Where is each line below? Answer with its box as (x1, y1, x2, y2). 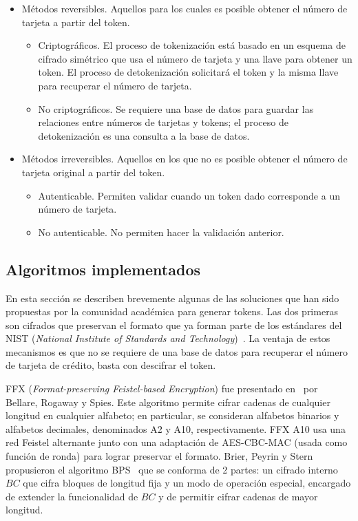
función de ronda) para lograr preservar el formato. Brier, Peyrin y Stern (6, 449, 313, 463)
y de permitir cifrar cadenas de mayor (158, 489, 318, 503)
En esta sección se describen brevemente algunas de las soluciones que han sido (6, 290, 339, 305)
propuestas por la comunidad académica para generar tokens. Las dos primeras (6, 304, 339, 319)
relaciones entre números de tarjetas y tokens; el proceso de (38, 115, 288, 129)
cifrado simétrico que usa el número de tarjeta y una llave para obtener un (38, 51, 352, 65)
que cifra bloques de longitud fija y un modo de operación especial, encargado (23, 476, 351, 490)
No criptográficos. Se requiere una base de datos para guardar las (38, 101, 314, 116)
